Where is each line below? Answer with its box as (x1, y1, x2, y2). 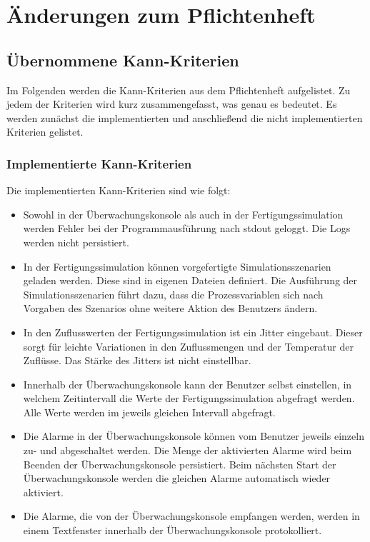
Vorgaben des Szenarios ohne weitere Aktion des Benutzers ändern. (23, 301, 318, 316)
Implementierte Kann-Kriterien (6, 154, 192, 172)
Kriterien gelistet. (6, 124, 84, 139)
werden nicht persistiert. (23, 234, 129, 249)
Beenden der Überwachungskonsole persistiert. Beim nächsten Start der (23, 456, 336, 471)
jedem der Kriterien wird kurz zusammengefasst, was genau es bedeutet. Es (6, 96, 337, 111)
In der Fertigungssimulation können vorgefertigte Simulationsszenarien (23, 259, 331, 273)
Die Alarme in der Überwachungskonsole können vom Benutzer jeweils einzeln (23, 428, 364, 443)
